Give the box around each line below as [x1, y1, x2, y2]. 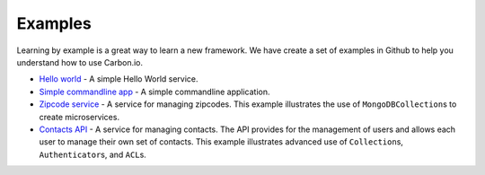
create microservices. [39, 111, 120, 122]
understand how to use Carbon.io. [16, 57, 144, 67]
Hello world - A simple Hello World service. [39, 74, 198, 84]
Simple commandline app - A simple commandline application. [39, 86, 270, 97]
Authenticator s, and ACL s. [39, 149, 147, 160]
